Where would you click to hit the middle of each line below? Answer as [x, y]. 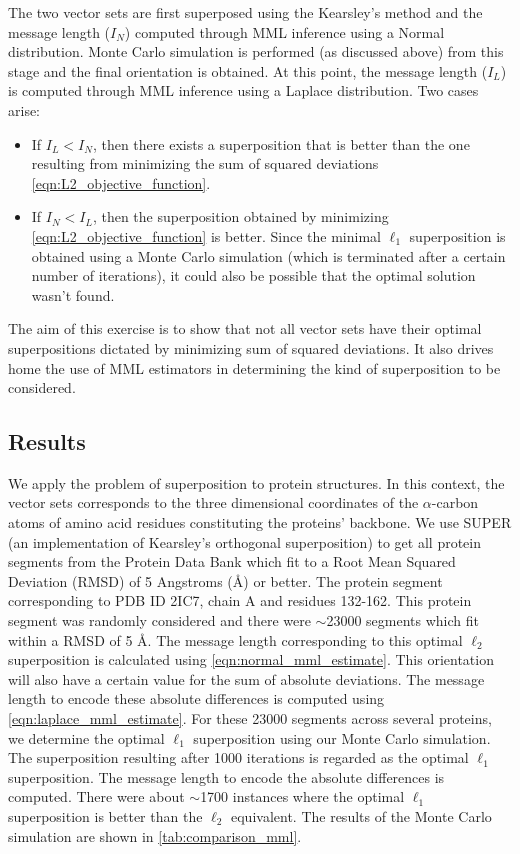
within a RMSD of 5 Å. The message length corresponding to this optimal [235, 639]
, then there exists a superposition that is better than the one [281, 143]
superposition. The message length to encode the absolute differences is [226, 776]
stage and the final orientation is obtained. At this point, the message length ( [248, 70]
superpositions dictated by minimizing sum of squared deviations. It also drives [251, 347]
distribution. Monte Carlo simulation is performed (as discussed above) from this [256, 51]
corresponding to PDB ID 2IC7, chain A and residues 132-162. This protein [240, 600]
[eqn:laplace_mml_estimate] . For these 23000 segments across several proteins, [250, 718]
